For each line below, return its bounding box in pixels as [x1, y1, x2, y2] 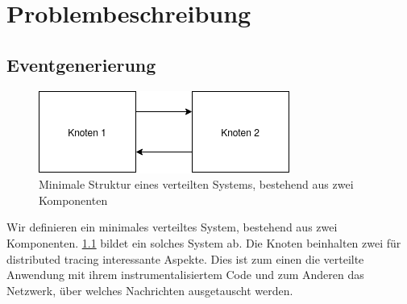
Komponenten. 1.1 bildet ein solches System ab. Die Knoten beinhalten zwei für [6, 234, 401, 251]
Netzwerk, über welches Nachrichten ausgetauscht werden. [6, 281, 293, 298]
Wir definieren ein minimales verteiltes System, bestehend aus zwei [6, 219, 338, 235]
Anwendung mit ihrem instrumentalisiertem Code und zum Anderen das [6, 266, 364, 283]
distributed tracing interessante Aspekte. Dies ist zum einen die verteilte [6, 250, 364, 267]
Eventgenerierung [6, 52, 156, 77]
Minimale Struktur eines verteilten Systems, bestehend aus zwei [39, 176, 354, 193]
